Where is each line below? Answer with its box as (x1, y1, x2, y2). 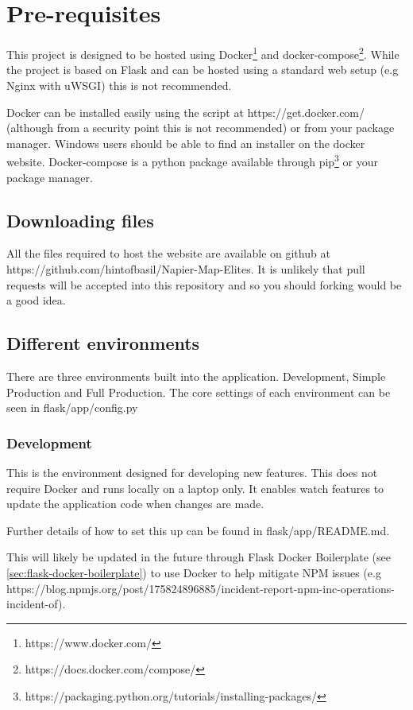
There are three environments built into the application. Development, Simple (6, 367, 386, 384)
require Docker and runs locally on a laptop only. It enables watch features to (6, 479, 384, 496)
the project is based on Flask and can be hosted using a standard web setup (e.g (6, 61, 399, 78)
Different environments (6, 331, 200, 355)
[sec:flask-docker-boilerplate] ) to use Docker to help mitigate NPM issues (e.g (6, 564, 381, 580)
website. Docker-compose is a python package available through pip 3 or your (6, 151, 379, 169)
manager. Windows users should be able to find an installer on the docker (6, 134, 365, 151)
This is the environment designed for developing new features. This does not (6, 464, 378, 480)
